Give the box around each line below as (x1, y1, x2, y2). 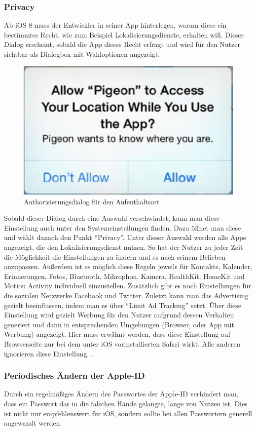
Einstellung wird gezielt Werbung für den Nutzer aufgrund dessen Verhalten (4, 310, 234, 320)
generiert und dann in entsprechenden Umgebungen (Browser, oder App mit (4, 319, 234, 329)
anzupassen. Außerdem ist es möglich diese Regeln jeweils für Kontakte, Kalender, (4, 261, 252, 272)
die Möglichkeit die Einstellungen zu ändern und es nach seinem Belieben (4, 251, 226, 262)
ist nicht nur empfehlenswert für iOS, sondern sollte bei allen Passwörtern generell (4, 408, 252, 418)
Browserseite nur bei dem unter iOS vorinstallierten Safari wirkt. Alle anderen (4, 338, 241, 349)
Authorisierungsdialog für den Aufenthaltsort (24, 196, 160, 206)
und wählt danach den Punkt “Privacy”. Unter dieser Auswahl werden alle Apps (4, 232, 246, 242)
